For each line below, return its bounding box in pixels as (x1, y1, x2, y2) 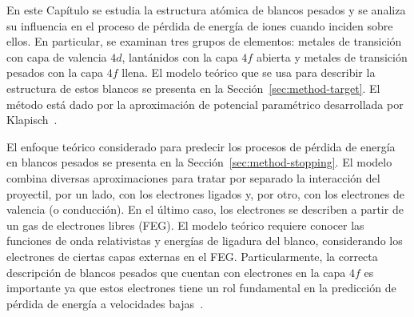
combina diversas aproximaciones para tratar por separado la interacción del (6, 169, 380, 186)
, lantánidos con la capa (121, 48, 238, 65)
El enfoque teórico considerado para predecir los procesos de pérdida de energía (6, 138, 396, 154)
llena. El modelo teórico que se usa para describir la (121, 64, 376, 81)
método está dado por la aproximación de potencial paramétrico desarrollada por (6, 95, 404, 112)
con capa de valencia (6, 48, 107, 65)
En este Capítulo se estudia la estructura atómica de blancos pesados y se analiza (6, 2, 406, 18)
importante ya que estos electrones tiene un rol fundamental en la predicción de (6, 279, 396, 296)
